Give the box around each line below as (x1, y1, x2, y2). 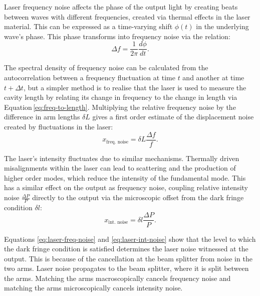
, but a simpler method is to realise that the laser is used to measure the (23, 82, 246, 92)
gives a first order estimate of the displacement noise (92, 111, 254, 122)
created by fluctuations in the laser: (4, 121, 113, 131)
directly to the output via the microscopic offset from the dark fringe (32, 192, 244, 203)
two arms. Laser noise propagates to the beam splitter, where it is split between (4, 263, 249, 273)
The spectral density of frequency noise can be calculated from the (4, 62, 208, 73)
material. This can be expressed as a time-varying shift (4, 21, 173, 32)
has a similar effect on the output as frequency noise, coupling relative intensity (4, 182, 248, 193)
